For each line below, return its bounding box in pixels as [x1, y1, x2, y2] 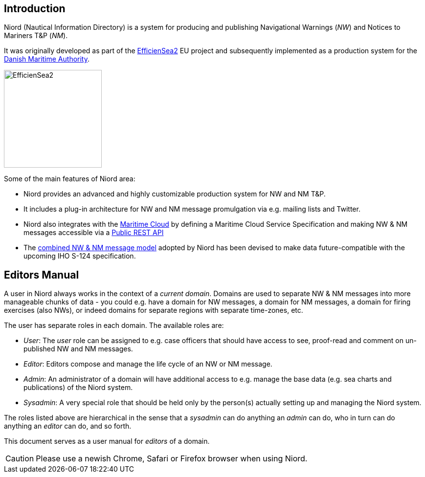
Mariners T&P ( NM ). [4, 31, 68, 40]
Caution [5, 454, 34, 464]
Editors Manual [4, 268, 79, 281]
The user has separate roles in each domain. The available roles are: [4, 321, 224, 330]
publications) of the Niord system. [23, 383, 133, 392]
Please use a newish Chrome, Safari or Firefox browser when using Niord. [36, 454, 308, 464]
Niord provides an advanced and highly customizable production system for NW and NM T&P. [23, 190, 326, 198]
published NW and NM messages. [23, 345, 133, 353]
